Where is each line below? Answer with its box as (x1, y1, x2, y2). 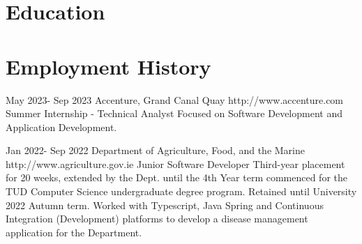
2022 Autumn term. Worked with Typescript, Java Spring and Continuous (6, 197, 324, 212)
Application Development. (6, 119, 117, 134)
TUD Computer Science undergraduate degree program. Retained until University (6, 184, 357, 199)
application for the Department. (6, 224, 142, 239)
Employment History (6, 52, 211, 80)
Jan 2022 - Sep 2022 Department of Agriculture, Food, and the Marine (6, 143, 305, 158)
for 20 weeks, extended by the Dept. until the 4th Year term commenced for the (6, 170, 347, 185)
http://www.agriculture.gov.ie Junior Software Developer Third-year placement (6, 156, 345, 171)
